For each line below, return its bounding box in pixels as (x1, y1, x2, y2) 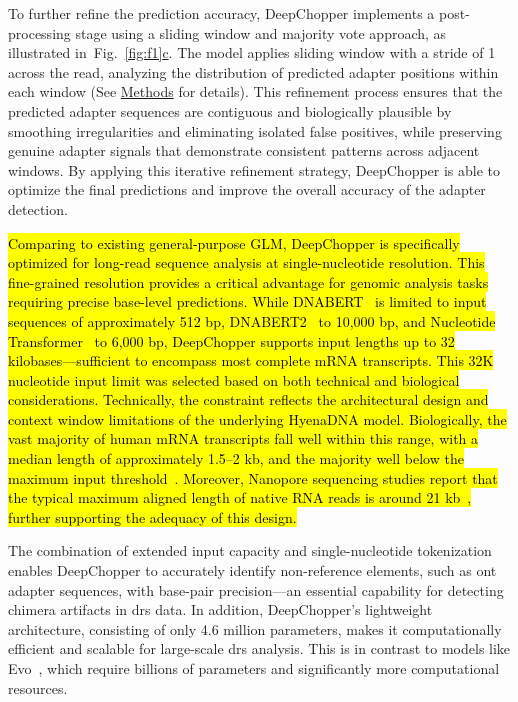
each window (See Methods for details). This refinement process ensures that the (8, 81, 503, 102)
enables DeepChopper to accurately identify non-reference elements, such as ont (8, 560, 497, 581)
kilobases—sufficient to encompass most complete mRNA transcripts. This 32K (8, 350, 494, 371)
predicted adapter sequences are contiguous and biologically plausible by (8, 100, 452, 121)
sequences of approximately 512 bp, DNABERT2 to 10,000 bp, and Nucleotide (8, 310, 496, 331)
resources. (8, 677, 68, 698)
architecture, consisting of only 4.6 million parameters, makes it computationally (8, 618, 502, 639)
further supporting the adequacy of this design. (8, 506, 297, 527)
